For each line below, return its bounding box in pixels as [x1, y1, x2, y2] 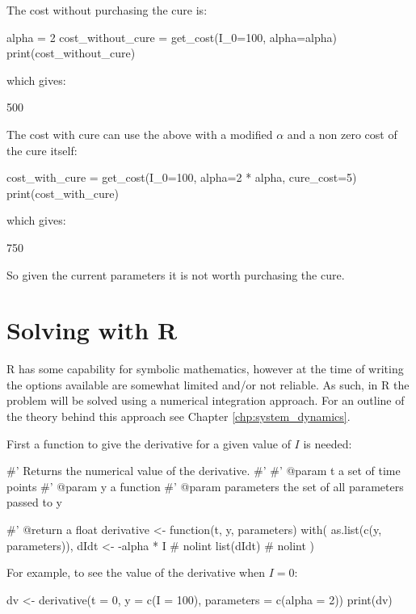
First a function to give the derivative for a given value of [6, 435, 291, 452]
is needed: [303, 435, 352, 452]
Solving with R [6, 313, 178, 347]
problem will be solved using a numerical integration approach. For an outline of [6, 392, 405, 409]
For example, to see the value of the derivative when [6, 564, 265, 581]
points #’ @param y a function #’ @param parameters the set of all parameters [6, 477, 404, 494]
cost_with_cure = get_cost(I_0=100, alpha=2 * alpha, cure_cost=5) [6, 169, 357, 186]
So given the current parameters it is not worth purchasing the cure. [6, 266, 345, 283]
